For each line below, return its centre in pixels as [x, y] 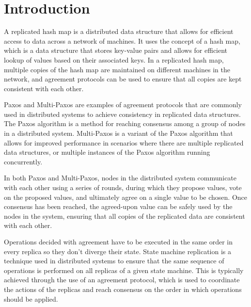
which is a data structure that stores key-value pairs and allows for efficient [116, 50]
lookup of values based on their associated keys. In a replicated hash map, [114, 59]
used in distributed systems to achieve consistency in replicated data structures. [122, 114]
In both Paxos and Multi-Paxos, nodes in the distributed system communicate [120, 178]
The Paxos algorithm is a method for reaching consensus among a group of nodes [125, 123]
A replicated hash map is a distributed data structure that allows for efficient [119, 31]
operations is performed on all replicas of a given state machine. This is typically [124, 270]
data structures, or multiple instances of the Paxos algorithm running [107, 152]
